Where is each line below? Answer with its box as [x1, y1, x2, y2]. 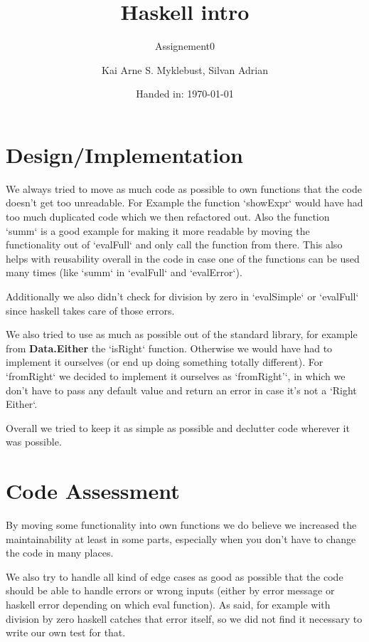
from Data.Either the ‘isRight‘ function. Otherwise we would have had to [6, 340, 333, 355]
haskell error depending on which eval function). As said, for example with [6, 597, 331, 612]
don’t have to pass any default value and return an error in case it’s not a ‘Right [6, 382, 357, 397]
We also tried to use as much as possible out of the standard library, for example [6, 327, 358, 342]
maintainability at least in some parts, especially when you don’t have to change [6, 531, 356, 546]
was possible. [6, 434, 62, 449]
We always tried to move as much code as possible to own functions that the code [6, 181, 362, 196]
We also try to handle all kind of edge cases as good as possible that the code [6, 569, 343, 584]
